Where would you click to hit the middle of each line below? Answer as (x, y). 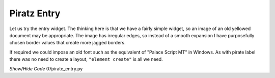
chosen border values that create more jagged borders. (67, 43)
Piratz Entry (35, 13)
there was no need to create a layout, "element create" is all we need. (86, 59)
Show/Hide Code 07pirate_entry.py (46, 68)
